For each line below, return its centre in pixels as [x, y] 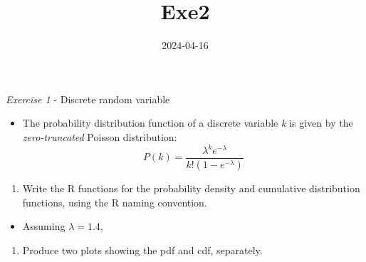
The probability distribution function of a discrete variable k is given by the [188, 123]
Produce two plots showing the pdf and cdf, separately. [142, 250]
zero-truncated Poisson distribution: [100, 136]
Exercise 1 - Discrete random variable [88, 99]
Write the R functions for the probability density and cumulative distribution [191, 188]
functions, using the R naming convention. [115, 202]
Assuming [44, 226]
